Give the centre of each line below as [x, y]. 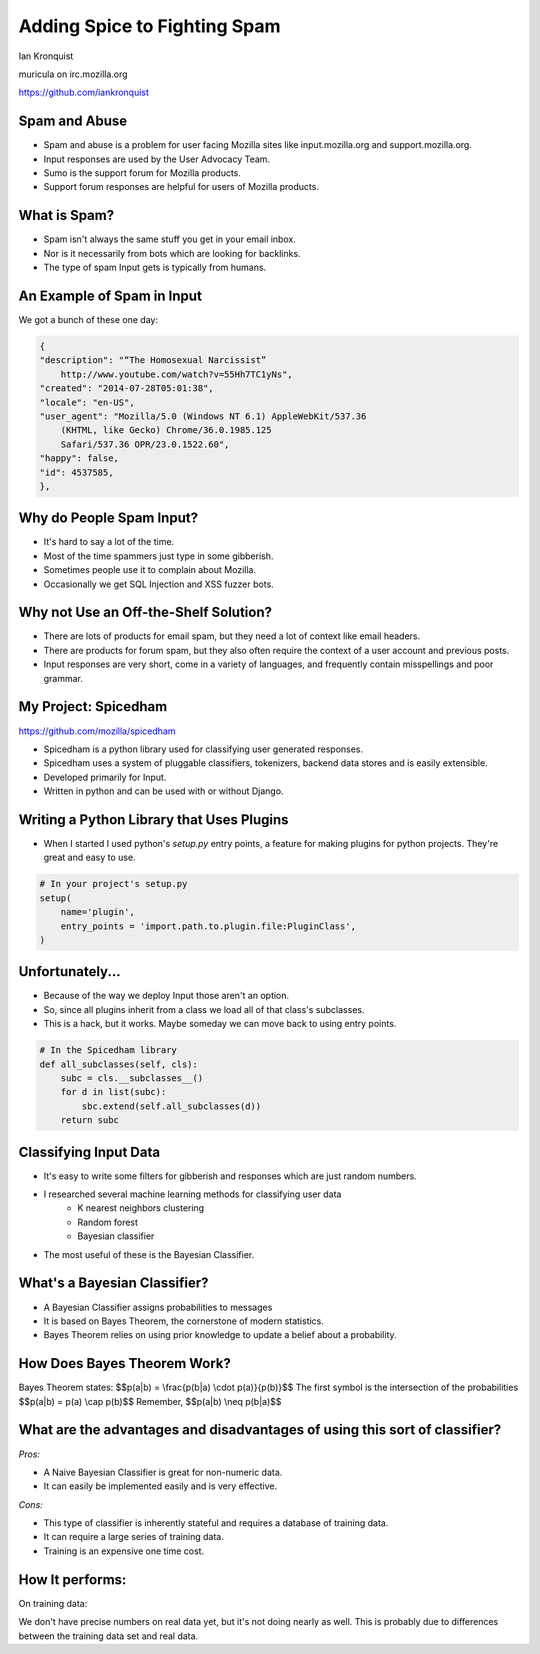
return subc [90, 1120]
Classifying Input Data [89, 1151]
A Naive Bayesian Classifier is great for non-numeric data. [163, 1472]
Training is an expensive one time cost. [124, 1551]
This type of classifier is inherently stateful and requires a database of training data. [216, 1523]
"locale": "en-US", [87, 402]
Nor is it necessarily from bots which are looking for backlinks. [172, 253]
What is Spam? [66, 215]
